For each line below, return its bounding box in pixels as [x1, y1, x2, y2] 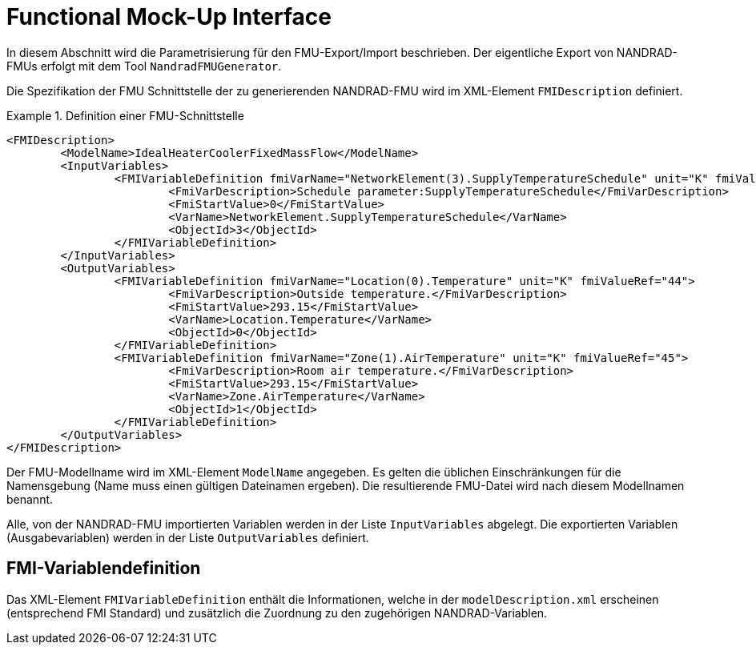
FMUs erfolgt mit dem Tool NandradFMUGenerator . [6, 58, 282, 73]
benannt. [6, 492, 54, 506]
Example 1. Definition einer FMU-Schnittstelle [6, 108, 244, 123]
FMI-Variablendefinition [6, 558, 201, 579]
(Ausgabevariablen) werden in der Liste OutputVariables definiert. [6, 530, 369, 545]
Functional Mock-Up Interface [6, 3, 332, 30]
